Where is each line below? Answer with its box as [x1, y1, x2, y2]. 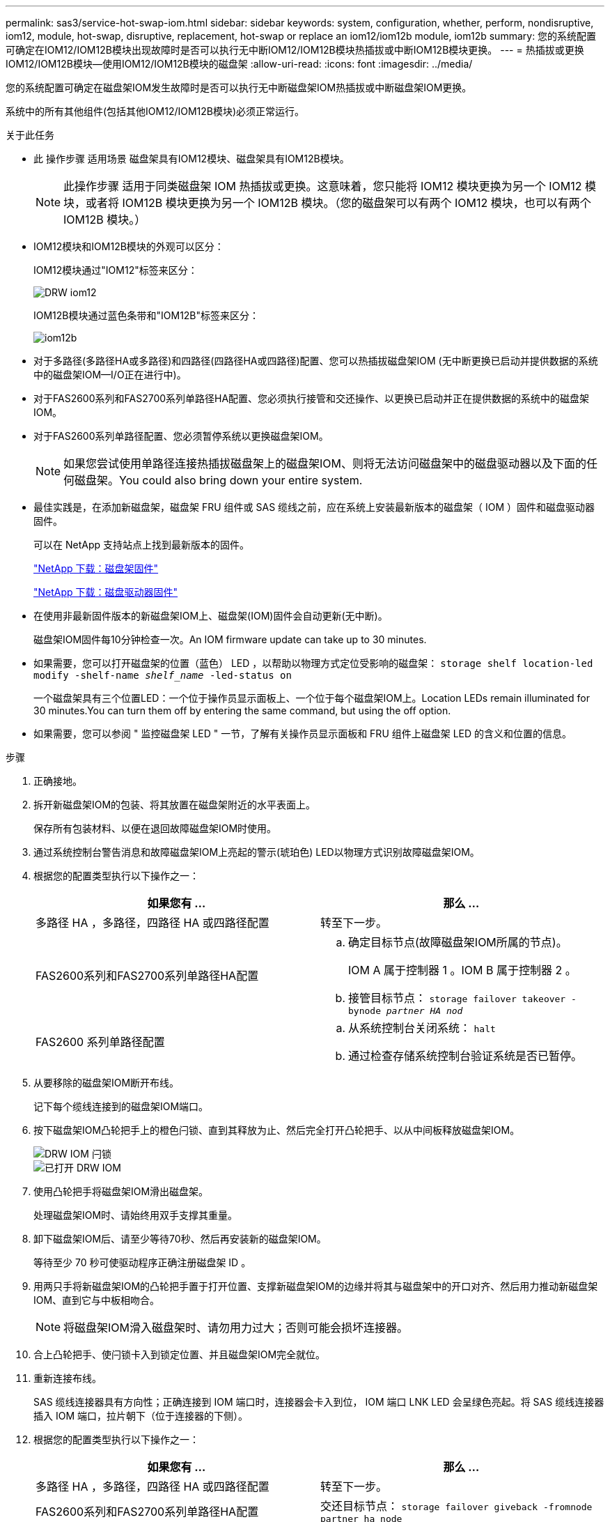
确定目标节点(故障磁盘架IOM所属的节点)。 [348, 935, 568, 949]
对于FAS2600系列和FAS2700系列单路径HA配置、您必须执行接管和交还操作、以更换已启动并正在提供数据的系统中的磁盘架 [33, 392, 590, 404]
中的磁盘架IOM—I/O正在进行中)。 [33, 369, 187, 380]
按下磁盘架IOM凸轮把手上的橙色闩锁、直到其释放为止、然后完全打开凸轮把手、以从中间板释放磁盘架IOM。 [33, 1124, 520, 1136]
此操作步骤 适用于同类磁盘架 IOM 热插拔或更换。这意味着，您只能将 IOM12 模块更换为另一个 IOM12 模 [63, 179, 597, 193]
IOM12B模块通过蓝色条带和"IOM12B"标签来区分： [33, 309, 260, 321]
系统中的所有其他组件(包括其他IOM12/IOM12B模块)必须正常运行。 [6, 105, 305, 117]
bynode [348, 1006, 381, 1016]
